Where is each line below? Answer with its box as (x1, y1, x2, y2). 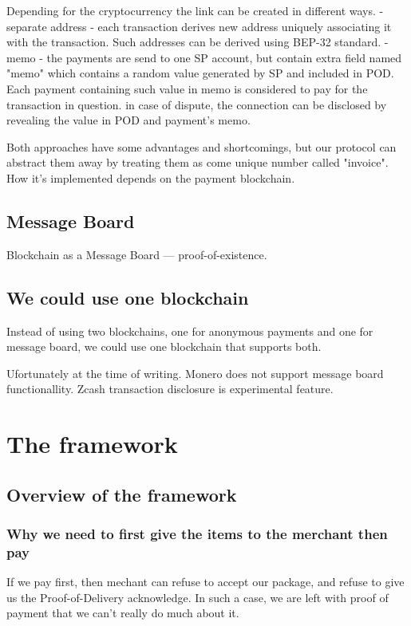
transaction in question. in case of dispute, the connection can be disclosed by (6, 96, 387, 112)
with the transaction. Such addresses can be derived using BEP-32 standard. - (6, 33, 389, 50)
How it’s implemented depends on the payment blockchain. (6, 169, 295, 186)
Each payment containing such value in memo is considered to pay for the (6, 80, 368, 96)
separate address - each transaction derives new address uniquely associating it (6, 18, 392, 34)
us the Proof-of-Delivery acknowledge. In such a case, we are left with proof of (6, 589, 389, 605)
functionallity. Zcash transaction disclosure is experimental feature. (6, 380, 334, 397)
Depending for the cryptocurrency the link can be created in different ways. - (6, 2, 384, 18)
